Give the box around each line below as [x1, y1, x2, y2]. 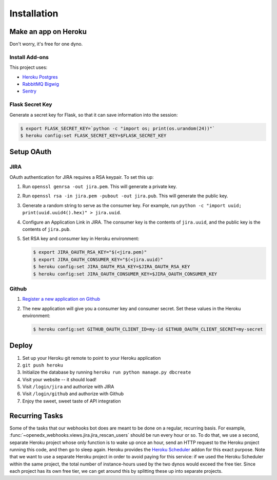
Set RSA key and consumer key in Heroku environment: [22, 235, 140, 242]
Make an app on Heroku [9, 27, 87, 36]
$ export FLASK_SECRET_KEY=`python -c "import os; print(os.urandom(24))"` [20, 125, 215, 131]
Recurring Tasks [9, 411, 64, 420]
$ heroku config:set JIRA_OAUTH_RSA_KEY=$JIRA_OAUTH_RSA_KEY [33, 264, 190, 270]
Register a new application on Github [22, 296, 101, 302]
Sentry [22, 88, 37, 95]
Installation [9, 8, 58, 19]
